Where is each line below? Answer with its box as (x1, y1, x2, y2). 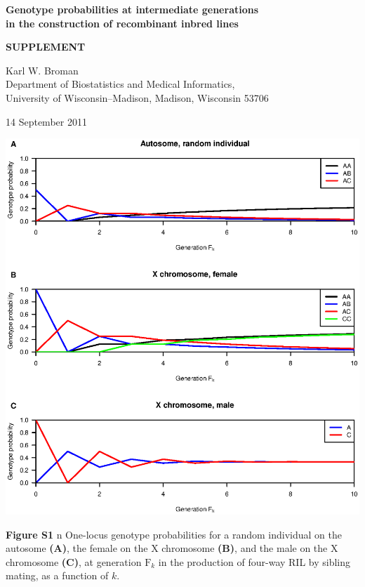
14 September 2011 (6, 114, 87, 128)
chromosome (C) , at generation (6, 554, 142, 569)
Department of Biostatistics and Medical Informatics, (6, 77, 235, 91)
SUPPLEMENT (6, 39, 86, 54)
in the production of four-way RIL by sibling (158, 554, 351, 569)
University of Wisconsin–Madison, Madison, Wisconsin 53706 (6, 90, 269, 105)
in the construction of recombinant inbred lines (6, 15, 239, 30)
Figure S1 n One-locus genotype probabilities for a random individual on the (6, 527, 343, 541)
